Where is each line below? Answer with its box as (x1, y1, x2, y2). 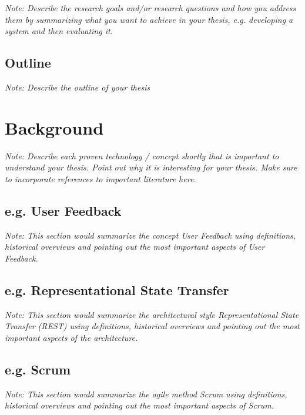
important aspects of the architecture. (5, 331, 138, 343)
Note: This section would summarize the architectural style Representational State (5, 308, 299, 320)
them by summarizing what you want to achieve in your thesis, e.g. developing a (5, 13, 293, 25)
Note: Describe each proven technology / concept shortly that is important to (5, 149, 279, 162)
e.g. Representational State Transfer (5, 280, 229, 299)
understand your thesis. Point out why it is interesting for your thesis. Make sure (5, 161, 297, 173)
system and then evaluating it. (5, 25, 113, 37)
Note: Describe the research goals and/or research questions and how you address (5, 2, 296, 14)
